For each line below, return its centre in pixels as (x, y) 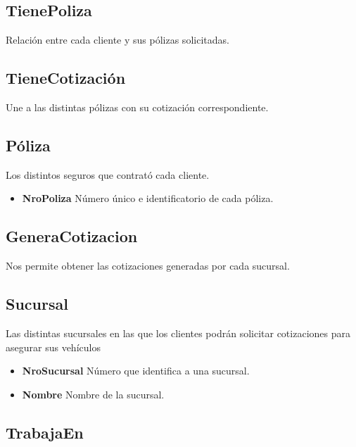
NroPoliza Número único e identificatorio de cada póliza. (148, 198)
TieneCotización (66, 78)
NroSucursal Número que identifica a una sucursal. (136, 371)
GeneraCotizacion (72, 236)
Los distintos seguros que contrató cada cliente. (108, 174)
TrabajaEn (45, 432)
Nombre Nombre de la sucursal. (93, 394)
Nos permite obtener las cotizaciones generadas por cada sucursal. (148, 266)
